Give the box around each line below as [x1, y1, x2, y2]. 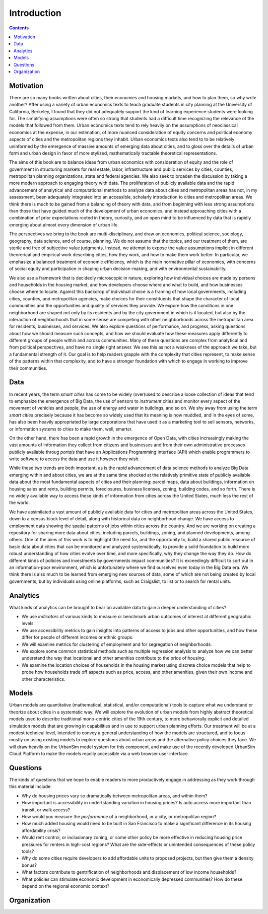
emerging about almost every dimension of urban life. [9, 221, 119, 228]
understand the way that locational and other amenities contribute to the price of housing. [21, 655, 205, 661]
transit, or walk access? [21, 807, 70, 813]
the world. [9, 499, 30, 506]
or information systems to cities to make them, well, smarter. [9, 426, 133, 432]
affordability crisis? [21, 827, 61, 834]
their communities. [9, 365, 48, 371]
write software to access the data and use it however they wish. [9, 456, 140, 462]
